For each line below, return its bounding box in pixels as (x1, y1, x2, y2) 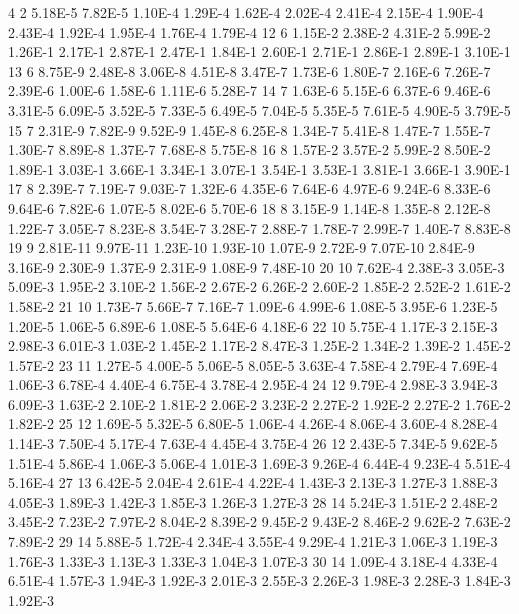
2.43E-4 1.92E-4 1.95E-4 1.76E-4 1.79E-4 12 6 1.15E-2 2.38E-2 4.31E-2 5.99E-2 (8, 21, 491, 42)
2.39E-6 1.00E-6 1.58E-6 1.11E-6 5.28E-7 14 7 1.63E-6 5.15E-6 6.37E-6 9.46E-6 (8, 80, 491, 101)
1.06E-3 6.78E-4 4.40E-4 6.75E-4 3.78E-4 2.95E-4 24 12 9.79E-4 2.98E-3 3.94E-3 (8, 374, 498, 395)
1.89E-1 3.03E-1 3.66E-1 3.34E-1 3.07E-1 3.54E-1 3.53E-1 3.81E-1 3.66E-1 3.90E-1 (8, 158, 511, 179)
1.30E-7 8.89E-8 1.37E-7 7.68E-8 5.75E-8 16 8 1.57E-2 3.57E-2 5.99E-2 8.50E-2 (8, 139, 491, 160)
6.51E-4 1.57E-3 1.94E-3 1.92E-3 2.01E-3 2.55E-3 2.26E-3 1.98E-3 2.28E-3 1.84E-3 (8, 570, 511, 591)
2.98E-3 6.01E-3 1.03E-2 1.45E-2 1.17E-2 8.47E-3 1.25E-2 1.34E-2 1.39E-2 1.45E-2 (8, 335, 511, 356)
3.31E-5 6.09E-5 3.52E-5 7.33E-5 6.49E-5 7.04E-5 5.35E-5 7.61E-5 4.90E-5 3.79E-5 (8, 99, 511, 120)
